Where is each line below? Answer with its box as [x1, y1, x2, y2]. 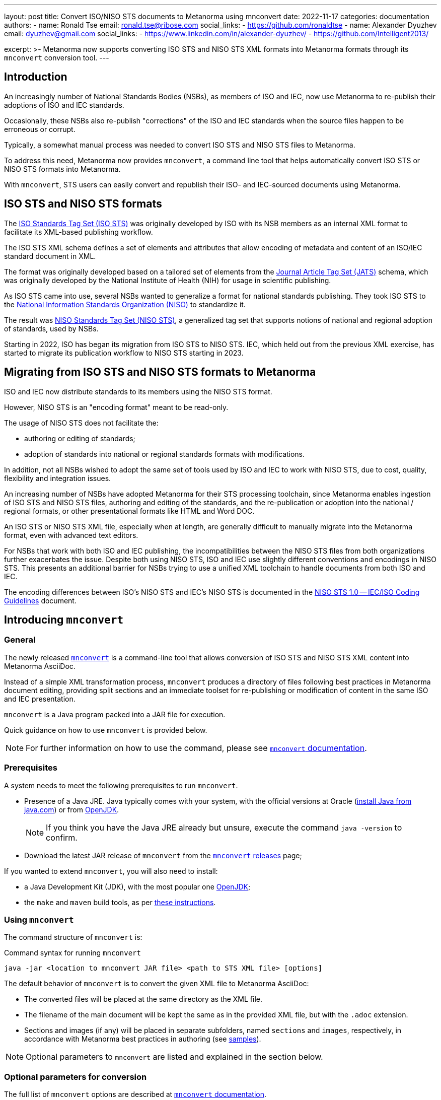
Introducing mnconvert [4, 613, 124, 626]
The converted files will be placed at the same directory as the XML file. [24, 995, 263, 1004]
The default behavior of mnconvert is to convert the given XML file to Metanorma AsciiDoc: [4, 979, 309, 988]
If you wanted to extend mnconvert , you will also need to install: [4, 866, 218, 875]
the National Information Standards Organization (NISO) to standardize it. [4, 300, 246, 309]
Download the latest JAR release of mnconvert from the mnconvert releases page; [24, 851, 302, 860]
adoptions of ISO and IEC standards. [4, 100, 124, 109]
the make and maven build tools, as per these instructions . [24, 898, 216, 907]
